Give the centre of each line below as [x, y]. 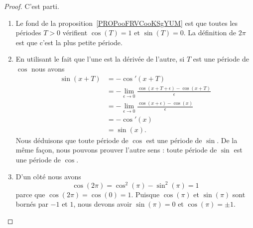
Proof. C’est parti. [32, 6]
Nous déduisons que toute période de [72, 140]
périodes [28, 33]
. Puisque [145, 194]
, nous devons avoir [103, 204]
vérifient [75, 33]
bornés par [32, 204]
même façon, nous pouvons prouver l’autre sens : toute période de [116, 150]
